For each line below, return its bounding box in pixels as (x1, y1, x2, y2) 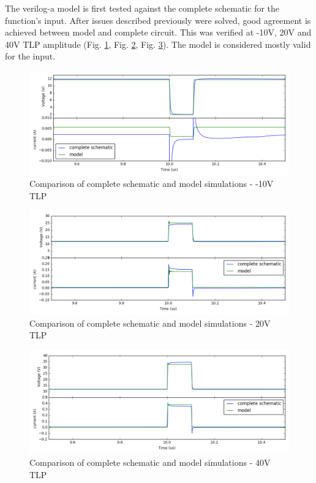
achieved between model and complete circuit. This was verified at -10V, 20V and (5, 26, 312, 39)
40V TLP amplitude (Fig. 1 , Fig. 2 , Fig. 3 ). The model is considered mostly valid (5, 37, 311, 50)
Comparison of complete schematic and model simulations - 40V (29, 455, 271, 468)
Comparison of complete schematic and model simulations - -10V (29, 177, 274, 190)
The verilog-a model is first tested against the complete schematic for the (5, 2, 280, 14)
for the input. (5, 50, 56, 63)
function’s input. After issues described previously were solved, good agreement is (5, 13, 311, 26)
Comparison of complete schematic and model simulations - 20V (29, 316, 271, 329)
